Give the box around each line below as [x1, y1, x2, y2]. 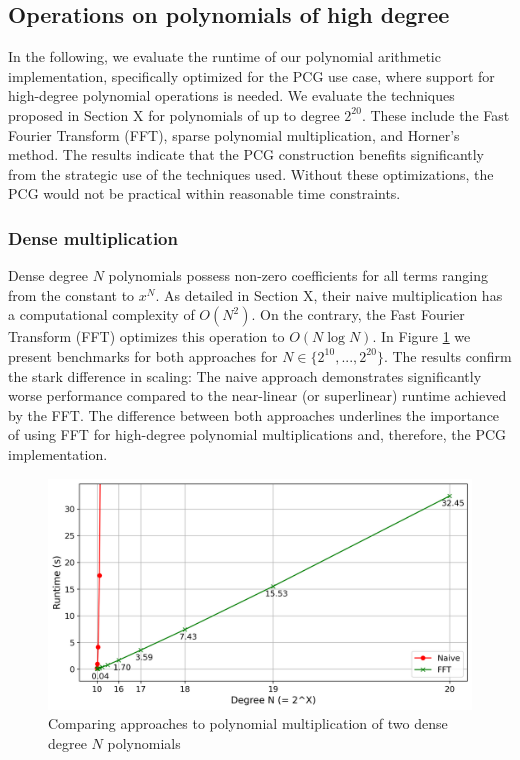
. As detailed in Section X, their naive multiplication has [155, 284, 503, 305]
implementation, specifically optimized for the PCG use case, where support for [8, 65, 495, 86]
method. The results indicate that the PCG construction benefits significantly [8, 144, 484, 165]
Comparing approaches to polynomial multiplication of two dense [48, 713, 448, 734]
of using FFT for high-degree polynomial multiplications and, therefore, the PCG [8, 424, 507, 445]
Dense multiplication [8, 225, 178, 250]
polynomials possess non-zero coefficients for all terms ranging [108, 265, 489, 286]
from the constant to [8, 284, 135, 305]
